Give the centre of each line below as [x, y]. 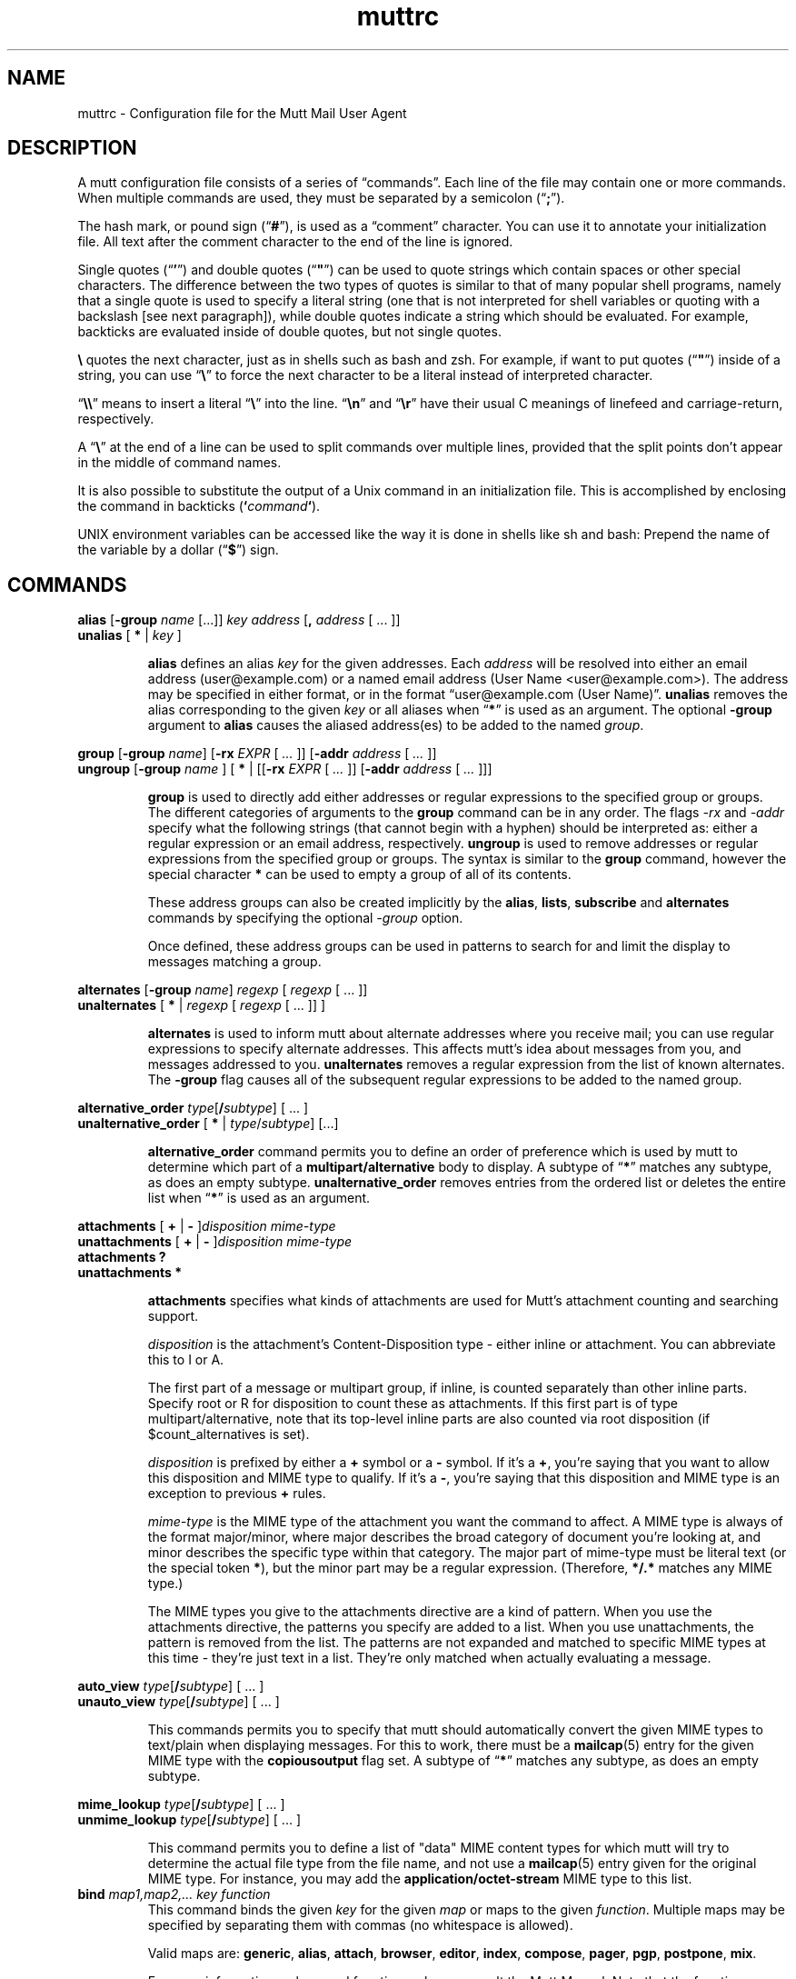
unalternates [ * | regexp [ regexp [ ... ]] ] [202, 1005]
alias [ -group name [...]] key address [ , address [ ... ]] [239, 620]
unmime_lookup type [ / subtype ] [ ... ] [189, 1820]
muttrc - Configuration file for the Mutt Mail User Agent [242, 113]
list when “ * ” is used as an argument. [259, 1198]
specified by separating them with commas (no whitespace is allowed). [360, 1925]
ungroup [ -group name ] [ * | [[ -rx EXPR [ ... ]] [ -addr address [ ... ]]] [285, 769]
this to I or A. [186, 1360]
